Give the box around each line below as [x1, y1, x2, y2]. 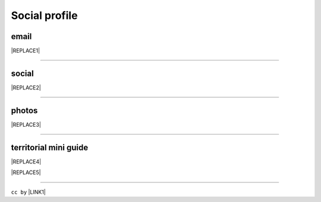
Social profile [11, 9, 78, 22]
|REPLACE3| [11, 121, 42, 128]
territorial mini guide [11, 142, 89, 152]
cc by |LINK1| [11, 188, 46, 195]
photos [11, 105, 38, 116]
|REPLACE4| [11, 158, 42, 165]
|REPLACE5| [11, 169, 41, 176]
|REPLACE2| [11, 84, 41, 91]
